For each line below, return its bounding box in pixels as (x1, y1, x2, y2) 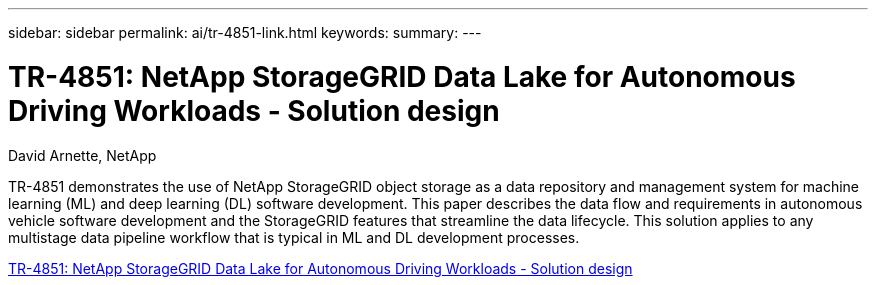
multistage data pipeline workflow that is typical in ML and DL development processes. (8, 228, 580, 246)
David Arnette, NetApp (8, 146, 157, 164)
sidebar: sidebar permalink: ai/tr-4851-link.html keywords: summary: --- (8, 24, 482, 41)
